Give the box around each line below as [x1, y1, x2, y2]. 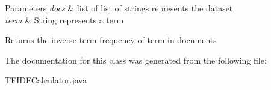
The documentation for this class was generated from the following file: [5, 53, 267, 66]
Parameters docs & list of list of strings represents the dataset [5, 2, 233, 14]
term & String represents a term [5, 13, 124, 26]
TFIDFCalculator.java [5, 74, 87, 86]
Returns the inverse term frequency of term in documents [5, 34, 217, 46]
